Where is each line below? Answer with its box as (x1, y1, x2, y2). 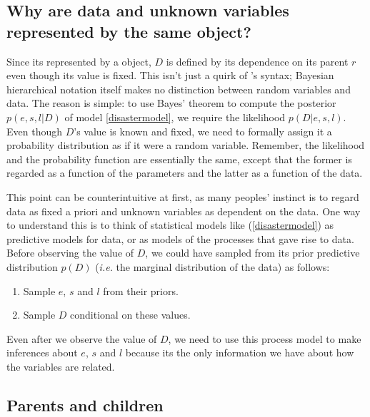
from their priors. (103, 283, 179, 298)
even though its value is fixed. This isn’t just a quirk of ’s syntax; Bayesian (6, 68, 334, 83)
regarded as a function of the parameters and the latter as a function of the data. (6, 165, 363, 180)
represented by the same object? (6, 20, 251, 42)
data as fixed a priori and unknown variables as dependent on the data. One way (6, 203, 361, 218)
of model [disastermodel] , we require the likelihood (64, 109, 286, 124)
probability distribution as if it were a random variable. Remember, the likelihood (6, 138, 365, 153)
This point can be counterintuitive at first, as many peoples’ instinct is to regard (6, 189, 359, 204)
